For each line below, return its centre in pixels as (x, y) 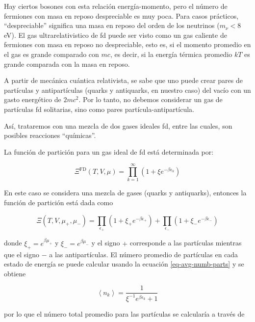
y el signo (106, 243)
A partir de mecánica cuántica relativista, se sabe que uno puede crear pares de (124, 80)
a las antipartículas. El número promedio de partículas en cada (144, 254)
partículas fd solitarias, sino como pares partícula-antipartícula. (99, 109)
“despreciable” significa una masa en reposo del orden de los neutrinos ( (112, 25)
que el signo (22, 254)
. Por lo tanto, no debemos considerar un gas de (151, 99)
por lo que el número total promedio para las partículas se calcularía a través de (124, 313)
